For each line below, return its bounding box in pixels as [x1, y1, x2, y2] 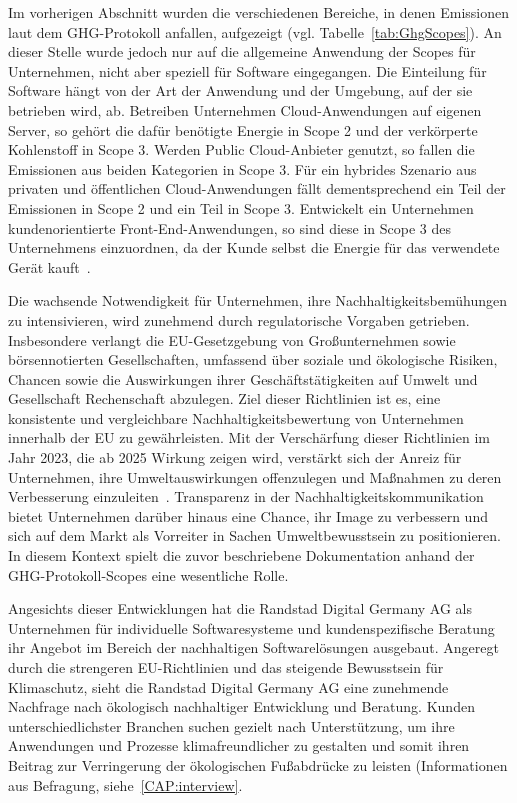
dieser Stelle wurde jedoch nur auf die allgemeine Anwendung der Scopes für [8, 41, 476, 62]
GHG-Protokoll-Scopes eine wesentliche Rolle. [8, 564, 289, 585]
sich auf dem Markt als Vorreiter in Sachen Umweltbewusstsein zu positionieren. [8, 525, 501, 546]
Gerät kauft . [8, 256, 91, 277]
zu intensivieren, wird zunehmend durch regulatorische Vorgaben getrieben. [8, 309, 470, 330]
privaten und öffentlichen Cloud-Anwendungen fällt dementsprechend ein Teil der [8, 178, 506, 199]
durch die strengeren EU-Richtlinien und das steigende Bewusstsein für [8, 657, 444, 677]
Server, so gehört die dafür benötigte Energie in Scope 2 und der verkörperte [8, 119, 478, 140]
